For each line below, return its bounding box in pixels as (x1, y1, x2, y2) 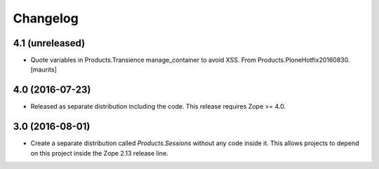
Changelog (13, 11, 79, 26)
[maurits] (30, 65, 58, 74)
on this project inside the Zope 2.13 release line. (30, 149, 168, 157)
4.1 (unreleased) (13, 37, 86, 49)
